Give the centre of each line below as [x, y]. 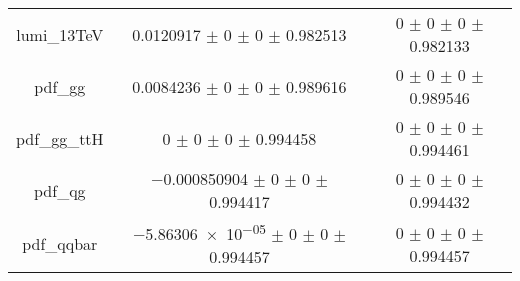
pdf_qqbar [60, 244]
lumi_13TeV [60, 34]
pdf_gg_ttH [60, 138]
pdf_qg [60, 190]
